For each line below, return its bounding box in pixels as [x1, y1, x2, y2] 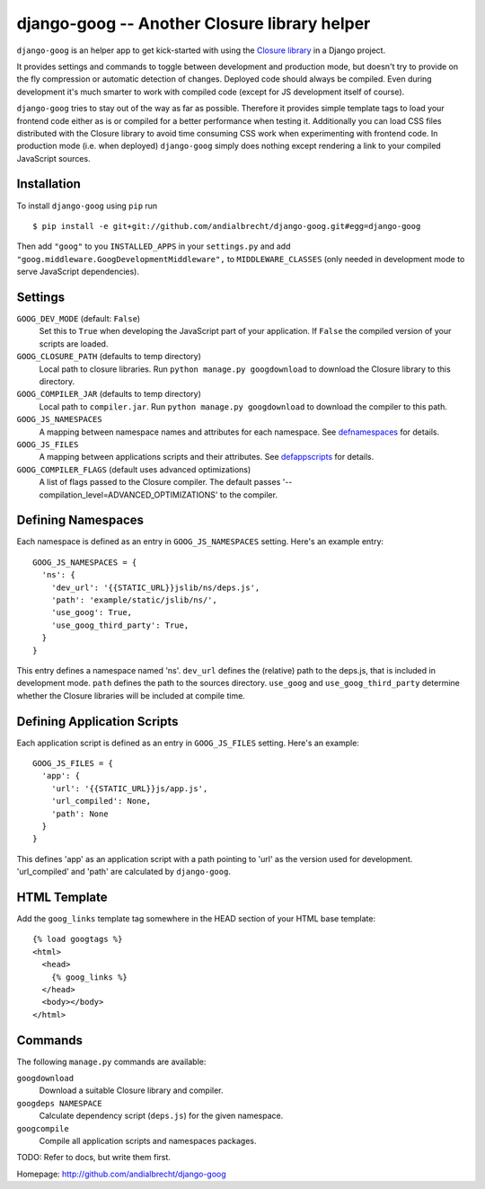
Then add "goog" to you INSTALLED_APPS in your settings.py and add [16, 241, 291, 251]
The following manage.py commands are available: [16, 1056, 207, 1067]
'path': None [50, 808, 109, 819]
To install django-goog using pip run [16, 200, 158, 211]
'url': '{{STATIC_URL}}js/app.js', [50, 783, 208, 794]
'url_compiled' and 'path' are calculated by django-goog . [16, 867, 231, 877]
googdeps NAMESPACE [16, 1098, 102, 1108]
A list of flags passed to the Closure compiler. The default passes [39, 477, 281, 488]
